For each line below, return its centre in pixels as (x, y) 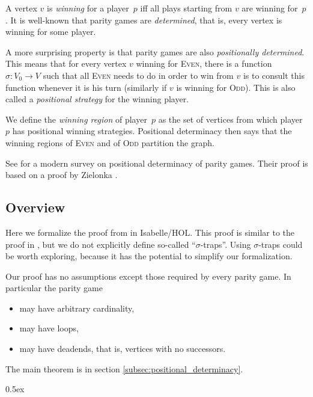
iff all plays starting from (186, 8)
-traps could (281, 244)
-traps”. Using (226, 244)
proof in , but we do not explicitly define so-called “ (101, 244)
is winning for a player (88, 8)
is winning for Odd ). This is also (236, 87)
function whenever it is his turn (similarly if (86, 87)
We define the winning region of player (76, 119)
